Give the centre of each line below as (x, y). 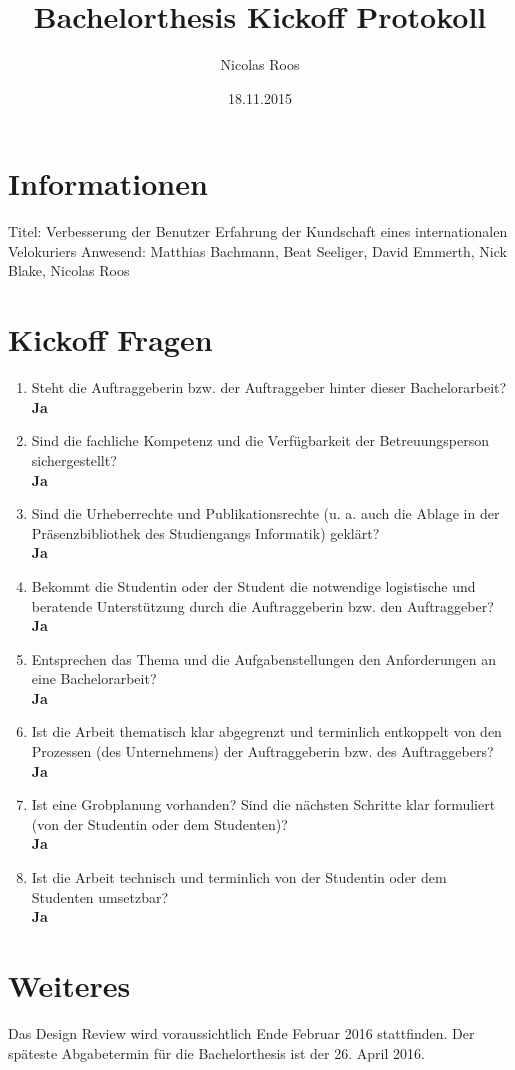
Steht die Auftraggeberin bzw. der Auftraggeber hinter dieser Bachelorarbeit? (269, 387)
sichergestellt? (74, 459)
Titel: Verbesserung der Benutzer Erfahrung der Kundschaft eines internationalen (258, 231)
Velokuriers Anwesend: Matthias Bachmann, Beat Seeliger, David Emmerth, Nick (257, 250)
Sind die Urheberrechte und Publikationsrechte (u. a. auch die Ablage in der (265, 513)
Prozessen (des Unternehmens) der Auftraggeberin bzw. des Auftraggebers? (262, 751)
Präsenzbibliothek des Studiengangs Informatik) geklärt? (205, 532)
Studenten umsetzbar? (100, 896)
